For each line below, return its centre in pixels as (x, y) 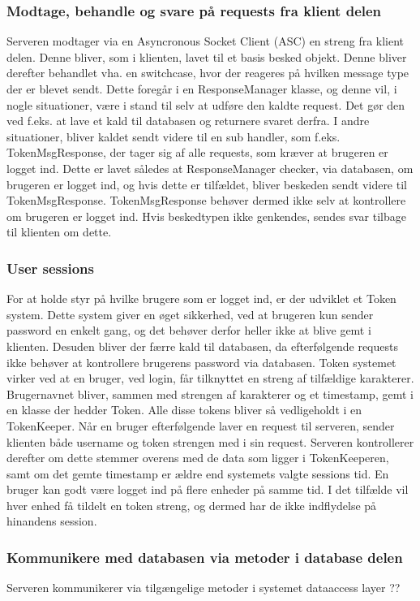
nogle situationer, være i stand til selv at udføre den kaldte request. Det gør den (206, 104)
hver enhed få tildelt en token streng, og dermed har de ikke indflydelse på (192, 505)
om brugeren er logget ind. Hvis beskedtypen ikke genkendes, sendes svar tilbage (206, 216)
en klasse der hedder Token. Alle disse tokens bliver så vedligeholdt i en (184, 410)
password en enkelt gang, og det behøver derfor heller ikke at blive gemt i (189, 330)
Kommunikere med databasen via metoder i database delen (205, 557)
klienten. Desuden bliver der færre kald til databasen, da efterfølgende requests (202, 346)
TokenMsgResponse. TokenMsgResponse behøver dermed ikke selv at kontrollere (206, 200)
